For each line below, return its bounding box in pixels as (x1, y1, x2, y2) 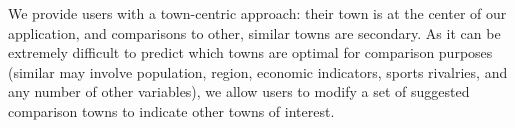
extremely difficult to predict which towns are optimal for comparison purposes (8, 42, 493, 63)
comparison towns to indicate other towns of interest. (8, 100, 335, 121)
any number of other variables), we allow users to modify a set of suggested (8, 81, 470, 102)
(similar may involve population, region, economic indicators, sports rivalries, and (8, 61, 508, 82)
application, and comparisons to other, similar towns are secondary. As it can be (8, 22, 501, 43)
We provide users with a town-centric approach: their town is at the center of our (8, 3, 507, 23)
